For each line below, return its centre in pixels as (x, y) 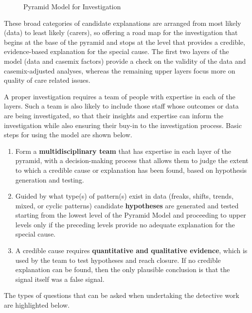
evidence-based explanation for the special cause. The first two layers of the (117, 51)
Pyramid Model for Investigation (72, 6)
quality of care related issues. (47, 80)
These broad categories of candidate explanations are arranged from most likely (123, 23)
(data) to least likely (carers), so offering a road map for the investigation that (121, 32)
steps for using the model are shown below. (68, 135)
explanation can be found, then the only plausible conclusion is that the (123, 269)
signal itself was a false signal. (60, 279)
